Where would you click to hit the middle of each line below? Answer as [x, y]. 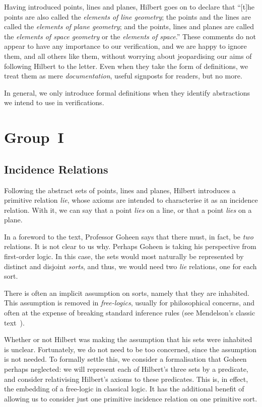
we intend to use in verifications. [54, 102]
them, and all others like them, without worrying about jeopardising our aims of [128, 56]
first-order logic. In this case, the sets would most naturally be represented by [124, 256]
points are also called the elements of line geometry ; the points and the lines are [127, 16]
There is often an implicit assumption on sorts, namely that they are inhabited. [127, 293]
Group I [34, 137]
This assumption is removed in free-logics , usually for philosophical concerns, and [129, 303]
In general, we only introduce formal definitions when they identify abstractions [127, 92]
